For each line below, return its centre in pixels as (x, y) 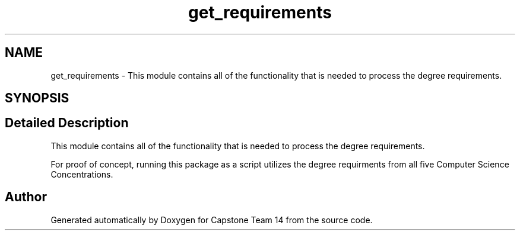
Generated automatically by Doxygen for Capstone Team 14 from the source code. (212, 220)
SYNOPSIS (37, 98)
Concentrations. (82, 174)
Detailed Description (67, 123)
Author (26, 197)
